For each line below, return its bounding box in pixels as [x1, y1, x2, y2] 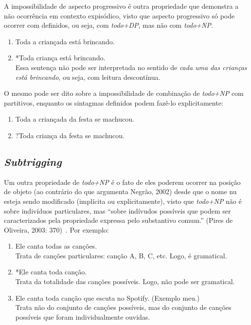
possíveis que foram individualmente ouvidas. [15, 311, 150, 322]
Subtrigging [4, 154, 62, 169]
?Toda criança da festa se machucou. [15, 130, 125, 140]
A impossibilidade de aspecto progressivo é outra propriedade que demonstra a [4, 1, 239, 11]
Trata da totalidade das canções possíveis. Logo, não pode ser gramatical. [15, 276, 235, 287]
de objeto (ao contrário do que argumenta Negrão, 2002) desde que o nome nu [4, 186, 237, 197]
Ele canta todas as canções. [15, 241, 97, 251]
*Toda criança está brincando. [15, 53, 106, 63]
